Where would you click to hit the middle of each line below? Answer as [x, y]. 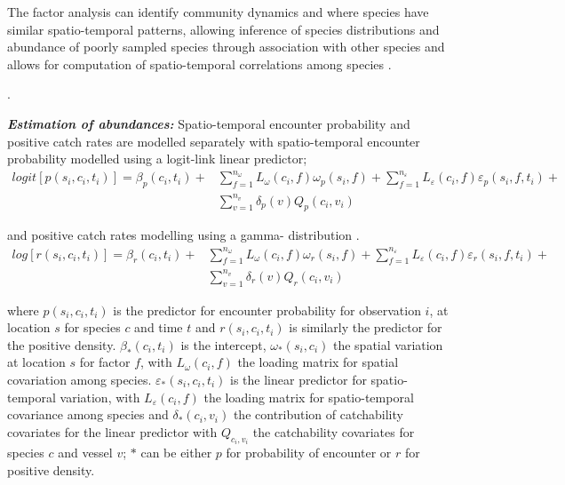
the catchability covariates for [334, 431]
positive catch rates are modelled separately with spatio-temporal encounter [214, 141]
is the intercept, [223, 344]
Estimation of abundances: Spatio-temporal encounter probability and [209, 123]
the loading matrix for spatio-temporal [309, 397]
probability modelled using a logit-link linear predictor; [157, 159]
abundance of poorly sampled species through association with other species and [226, 47]
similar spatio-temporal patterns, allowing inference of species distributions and [223, 29]
